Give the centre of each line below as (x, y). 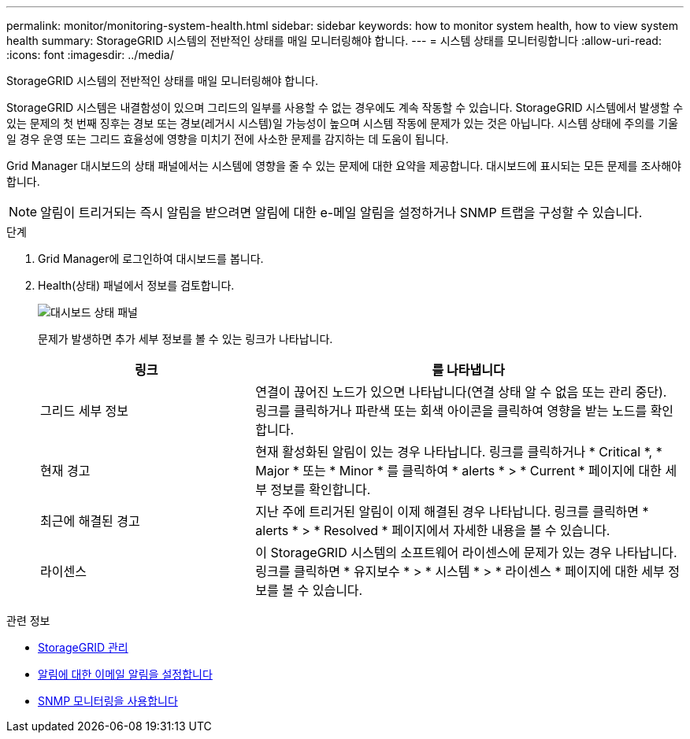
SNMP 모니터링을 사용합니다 (108, 701)
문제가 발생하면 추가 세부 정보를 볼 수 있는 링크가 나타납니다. (185, 339)
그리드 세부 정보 (85, 411)
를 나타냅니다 (468, 370)
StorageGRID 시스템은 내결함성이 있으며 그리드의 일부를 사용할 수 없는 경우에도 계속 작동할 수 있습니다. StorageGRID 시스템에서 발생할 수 (345, 107)
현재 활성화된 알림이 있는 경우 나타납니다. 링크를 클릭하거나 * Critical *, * (459, 452)
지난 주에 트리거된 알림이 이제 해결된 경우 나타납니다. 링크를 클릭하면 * (452, 512)
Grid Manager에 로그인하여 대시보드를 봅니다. (151, 259)
